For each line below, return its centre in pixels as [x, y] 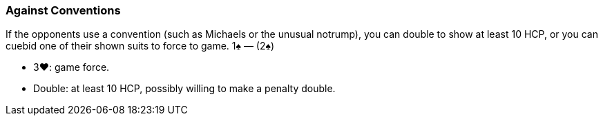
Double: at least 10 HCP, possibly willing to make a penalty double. [184, 89]
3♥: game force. [71, 67]
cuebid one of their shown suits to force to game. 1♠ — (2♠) [140, 46]
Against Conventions [63, 10]
